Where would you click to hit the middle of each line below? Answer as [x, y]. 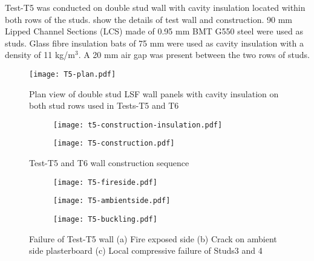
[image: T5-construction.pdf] [114, 143]
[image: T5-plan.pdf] [73, 74]
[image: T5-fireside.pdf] [105, 182]
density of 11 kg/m [40, 55]
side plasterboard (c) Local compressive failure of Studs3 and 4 [146, 250]
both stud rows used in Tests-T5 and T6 [104, 105]
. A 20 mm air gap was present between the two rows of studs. [194, 55]
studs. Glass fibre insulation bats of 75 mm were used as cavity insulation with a [154, 43]
